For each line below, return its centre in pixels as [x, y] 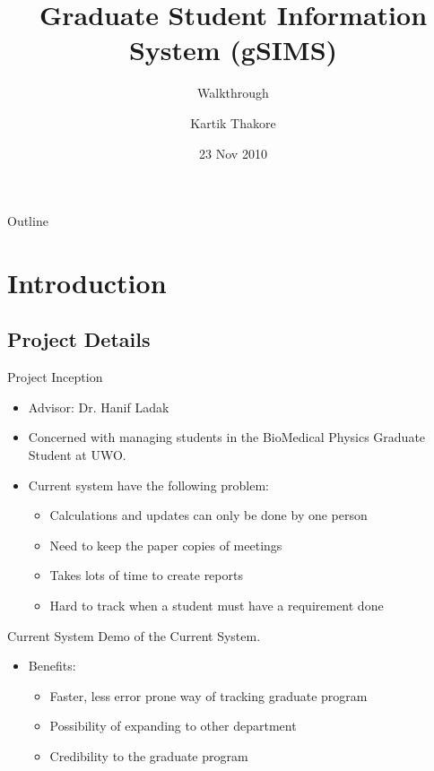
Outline [28, 221]
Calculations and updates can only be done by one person [208, 515]
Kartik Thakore [233, 122]
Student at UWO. [77, 455]
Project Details [79, 339]
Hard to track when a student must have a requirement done [217, 606]
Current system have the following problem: [149, 485]
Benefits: [52, 666]
